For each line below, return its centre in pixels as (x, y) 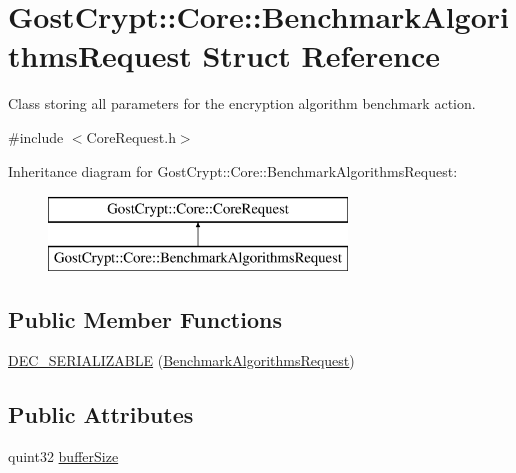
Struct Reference (321, 55)
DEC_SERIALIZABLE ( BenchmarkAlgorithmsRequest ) (181, 360)
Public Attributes (101, 414)
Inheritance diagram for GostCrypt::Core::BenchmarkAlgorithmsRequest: (233, 170)
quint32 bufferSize (63, 456)
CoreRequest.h (131, 136)
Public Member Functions (145, 318)
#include (36, 136)
